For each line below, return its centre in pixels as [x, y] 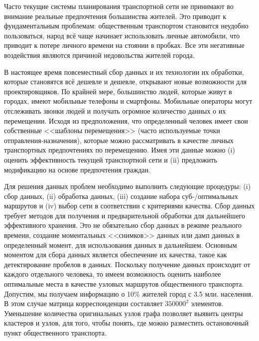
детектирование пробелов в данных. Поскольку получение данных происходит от [127, 264]
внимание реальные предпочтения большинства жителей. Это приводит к [115, 16]
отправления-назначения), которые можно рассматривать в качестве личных [119, 140]
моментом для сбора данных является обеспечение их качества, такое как [116, 255]
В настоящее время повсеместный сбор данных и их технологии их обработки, [124, 72]
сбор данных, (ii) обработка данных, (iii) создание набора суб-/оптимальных [121, 196]
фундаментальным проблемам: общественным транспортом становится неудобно [126, 26]
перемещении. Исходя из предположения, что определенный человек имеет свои [126, 120]
